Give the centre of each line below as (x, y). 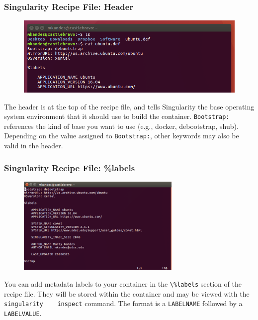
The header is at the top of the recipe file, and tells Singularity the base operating (129, 106)
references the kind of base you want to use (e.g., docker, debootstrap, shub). (121, 126)
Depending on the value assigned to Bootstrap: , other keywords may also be (122, 136)
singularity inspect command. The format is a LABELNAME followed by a (123, 303)
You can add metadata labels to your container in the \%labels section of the (123, 283)
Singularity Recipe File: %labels (70, 167)
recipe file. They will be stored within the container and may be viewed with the (127, 293)
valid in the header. (34, 145)
